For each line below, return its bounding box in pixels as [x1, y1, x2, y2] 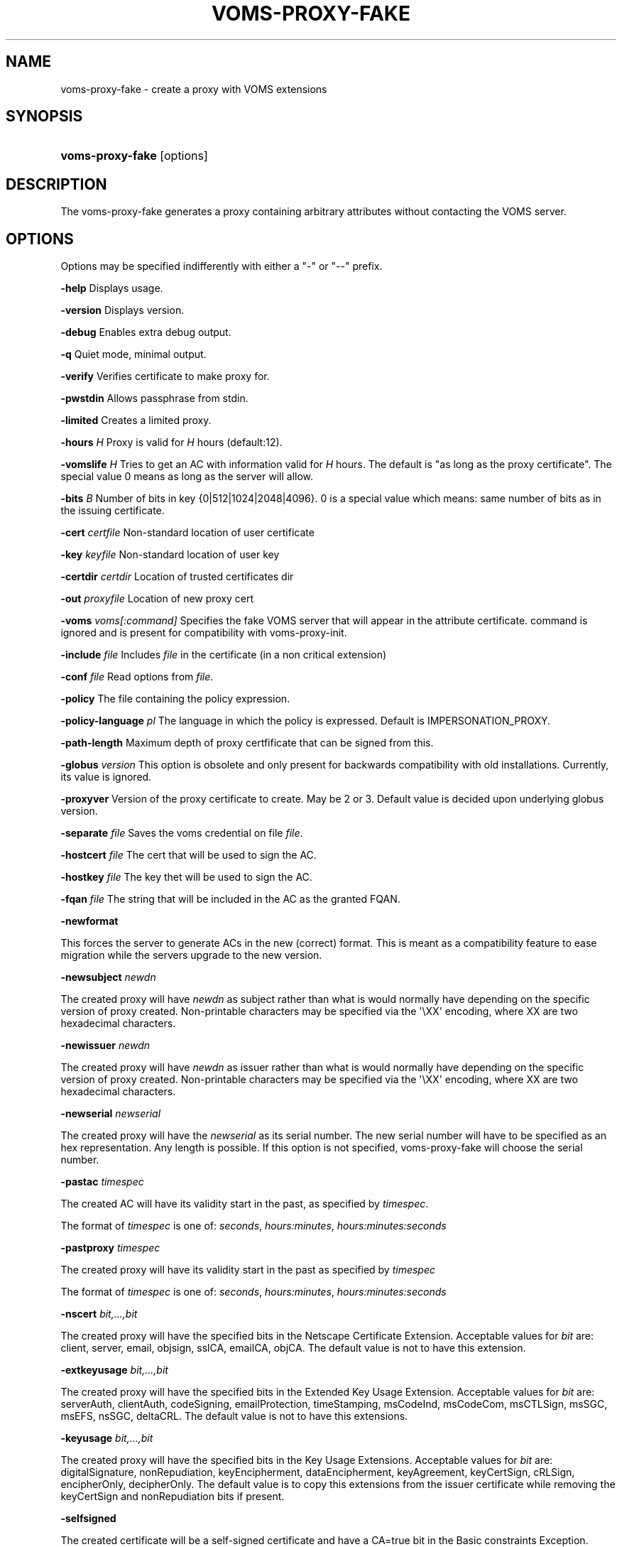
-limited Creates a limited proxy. [60, 414, 212, 427]
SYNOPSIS [6, 107, 83, 126]
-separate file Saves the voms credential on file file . [60, 827, 303, 840]
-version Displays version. [60, 304, 185, 317]
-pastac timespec [60, 1176, 144, 1188]
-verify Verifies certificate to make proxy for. [60, 370, 270, 383]
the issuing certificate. [60, 504, 165, 517]
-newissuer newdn [60, 1039, 151, 1052]
